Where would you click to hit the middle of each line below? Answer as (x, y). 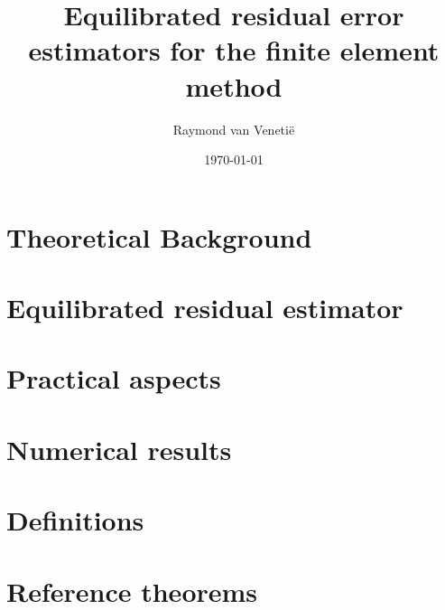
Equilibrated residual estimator (205, 308)
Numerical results (119, 449)
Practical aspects (114, 378)
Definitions (75, 520)
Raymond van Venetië (234, 129)
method (234, 85)
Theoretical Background (159, 236)
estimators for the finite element (234, 50)
